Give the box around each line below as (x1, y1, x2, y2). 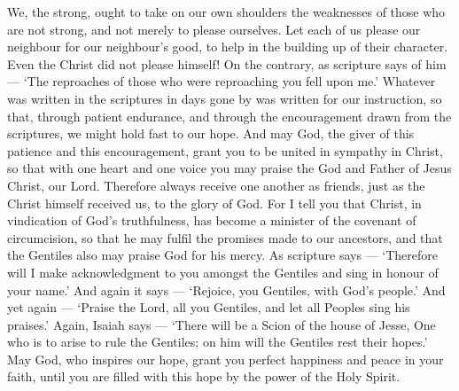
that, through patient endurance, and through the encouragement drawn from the (7, 106, 452, 125)
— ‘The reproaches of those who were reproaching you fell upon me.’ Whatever (7, 72, 436, 90)
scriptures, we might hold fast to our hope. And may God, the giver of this (7, 124, 415, 143)
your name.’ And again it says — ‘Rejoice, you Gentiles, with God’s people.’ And (7, 280, 446, 299)
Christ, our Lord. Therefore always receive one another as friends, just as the (7, 176, 425, 194)
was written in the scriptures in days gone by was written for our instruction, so (7, 89, 442, 107)
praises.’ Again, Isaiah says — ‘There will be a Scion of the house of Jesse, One (7, 315, 436, 333)
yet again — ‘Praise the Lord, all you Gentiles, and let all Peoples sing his (7, 298, 410, 317)
